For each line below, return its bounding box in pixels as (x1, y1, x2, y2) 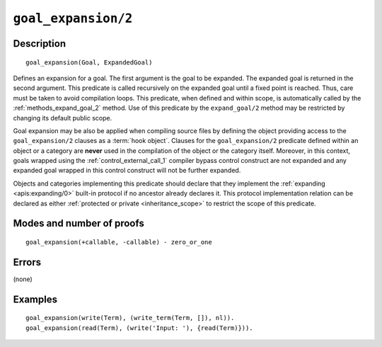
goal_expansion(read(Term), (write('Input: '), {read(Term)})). (25, 324, 254, 332)
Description (13, 38, 66, 50)
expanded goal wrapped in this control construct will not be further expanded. (13, 166, 241, 175)
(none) (13, 275, 33, 283)
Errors (13, 256, 42, 268)
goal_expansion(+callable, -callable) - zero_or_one (25, 238, 212, 246)
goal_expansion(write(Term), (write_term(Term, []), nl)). (25, 314, 235, 322)
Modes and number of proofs (13, 217, 144, 229)
